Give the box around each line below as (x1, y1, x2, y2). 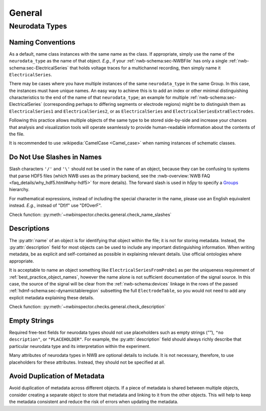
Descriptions (9, 224, 50, 233)
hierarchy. (9, 187, 30, 192)
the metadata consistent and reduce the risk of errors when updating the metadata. (9, 399, 178, 405)
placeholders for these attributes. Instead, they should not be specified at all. (9, 359, 165, 365)
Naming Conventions (9, 38, 76, 46)
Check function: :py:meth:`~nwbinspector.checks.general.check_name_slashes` (9, 212, 172, 218)
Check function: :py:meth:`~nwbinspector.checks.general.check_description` (9, 304, 166, 310)
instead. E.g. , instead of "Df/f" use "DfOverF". (9, 202, 102, 209)
